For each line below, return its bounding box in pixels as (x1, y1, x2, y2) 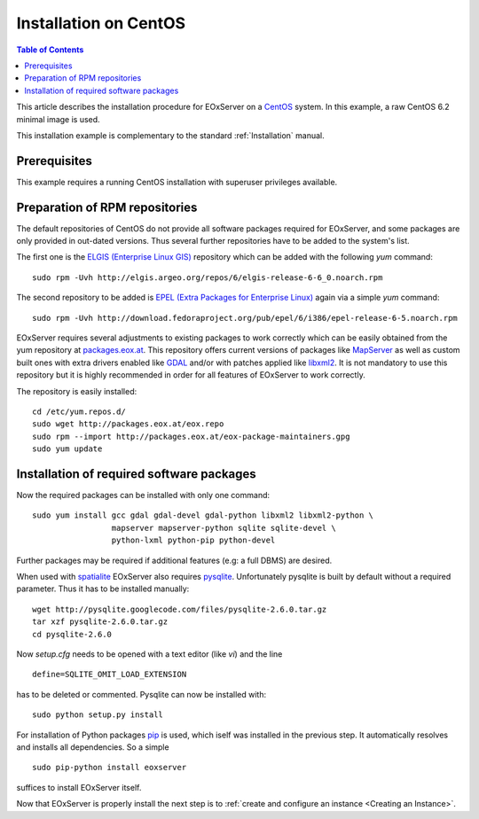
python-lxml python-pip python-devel (111, 535, 276, 545)
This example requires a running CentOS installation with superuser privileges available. (16, 176, 338, 187)
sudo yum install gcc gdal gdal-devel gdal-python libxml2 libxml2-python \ (32, 511, 374, 520)
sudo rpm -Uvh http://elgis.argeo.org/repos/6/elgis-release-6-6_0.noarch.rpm (32, 272, 383, 283)
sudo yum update (32, 444, 103, 454)
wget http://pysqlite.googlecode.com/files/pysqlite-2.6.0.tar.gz (32, 604, 327, 614)
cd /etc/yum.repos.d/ (32, 407, 126, 417)
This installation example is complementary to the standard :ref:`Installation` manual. (16, 129, 325, 141)
